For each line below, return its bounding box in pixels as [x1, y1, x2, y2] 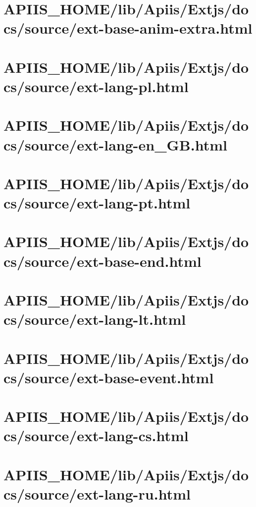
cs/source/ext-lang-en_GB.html [3, 134, 227, 154]
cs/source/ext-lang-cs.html [3, 425, 189, 446]
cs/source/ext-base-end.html [3, 251, 202, 271]
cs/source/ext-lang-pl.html [3, 76, 189, 96]
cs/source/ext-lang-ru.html [3, 483, 191, 504]
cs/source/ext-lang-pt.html [3, 193, 191, 213]
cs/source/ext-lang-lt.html [3, 309, 186, 329]
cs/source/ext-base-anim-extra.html [3, 18, 253, 38]
